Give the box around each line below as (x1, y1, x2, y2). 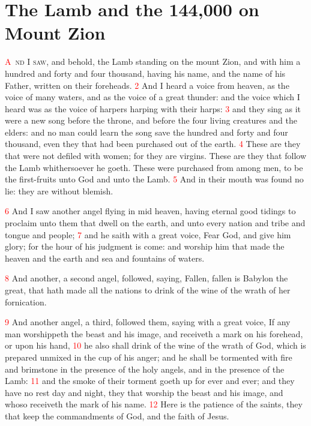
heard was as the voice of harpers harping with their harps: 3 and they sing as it (5, 102, 301, 115)
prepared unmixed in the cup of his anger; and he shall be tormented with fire (5, 350, 292, 363)
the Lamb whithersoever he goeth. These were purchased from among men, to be (5, 161, 303, 173)
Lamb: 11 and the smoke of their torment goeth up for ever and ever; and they (5, 374, 295, 387)
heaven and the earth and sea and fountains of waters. (5, 251, 205, 264)
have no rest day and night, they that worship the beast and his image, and (5, 386, 283, 398)
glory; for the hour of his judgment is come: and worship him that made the (5, 240, 285, 253)
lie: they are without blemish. (5, 184, 113, 197)
